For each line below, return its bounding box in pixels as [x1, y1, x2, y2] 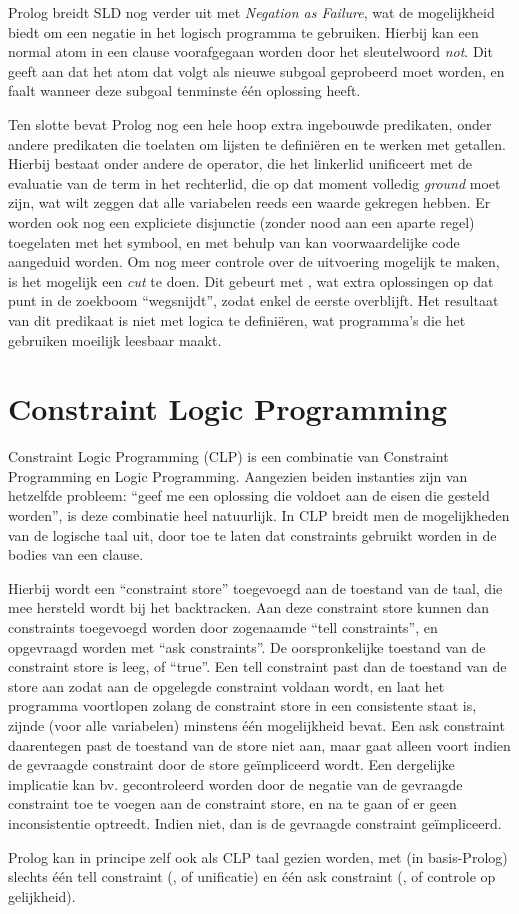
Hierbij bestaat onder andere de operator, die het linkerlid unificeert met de [8, 153, 472, 174]
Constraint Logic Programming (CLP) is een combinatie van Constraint [8, 446, 449, 467]
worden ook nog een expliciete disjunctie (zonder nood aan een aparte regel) [8, 211, 475, 232]
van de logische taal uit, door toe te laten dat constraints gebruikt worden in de [8, 524, 497, 545]
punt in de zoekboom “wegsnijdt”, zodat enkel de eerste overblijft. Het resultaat [8, 290, 499, 311]
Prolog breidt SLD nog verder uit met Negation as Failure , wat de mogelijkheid [8, 2, 495, 22]
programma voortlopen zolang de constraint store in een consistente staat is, [8, 695, 477, 716]
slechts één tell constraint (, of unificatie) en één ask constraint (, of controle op [8, 866, 496, 887]
